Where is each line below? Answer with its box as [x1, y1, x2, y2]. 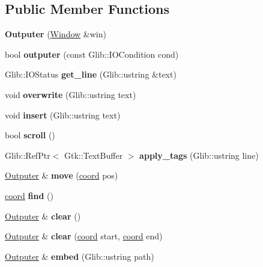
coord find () [5, 189, 53, 201]
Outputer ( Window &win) [5, 28, 106, 40]
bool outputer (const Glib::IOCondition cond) [5, 48, 179, 60]
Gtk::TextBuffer [64, 149, 123, 161]
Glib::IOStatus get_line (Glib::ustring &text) [5, 68, 177, 81]
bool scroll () [5, 129, 55, 141]
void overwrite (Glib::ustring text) [5, 88, 136, 100]
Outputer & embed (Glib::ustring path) [5, 250, 154, 262]
